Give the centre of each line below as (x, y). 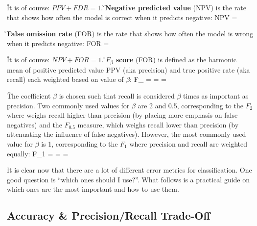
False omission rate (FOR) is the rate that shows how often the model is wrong (130, 34)
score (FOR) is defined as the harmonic (176, 60)
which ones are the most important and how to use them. (93, 189)
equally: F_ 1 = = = (38, 153)
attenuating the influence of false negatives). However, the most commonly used (127, 134)
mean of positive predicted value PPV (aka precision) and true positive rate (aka (128, 69)
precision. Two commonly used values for (68, 105)
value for (20, 143)
